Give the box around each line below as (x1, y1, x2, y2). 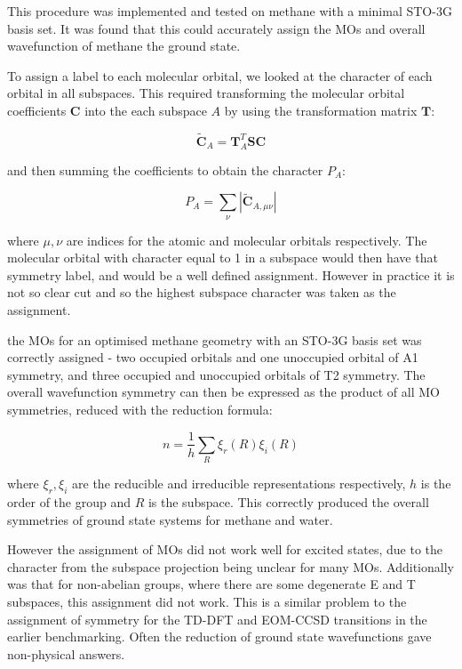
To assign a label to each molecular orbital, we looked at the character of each (7, 66, 433, 85)
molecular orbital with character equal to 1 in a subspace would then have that (7, 248, 438, 267)
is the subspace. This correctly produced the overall (147, 493, 429, 512)
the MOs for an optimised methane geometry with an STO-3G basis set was (7, 330, 422, 349)
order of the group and (7, 493, 131, 512)
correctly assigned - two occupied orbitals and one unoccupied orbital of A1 (7, 348, 418, 367)
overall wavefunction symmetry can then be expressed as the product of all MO (7, 383, 440, 401)
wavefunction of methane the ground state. (7, 36, 241, 55)
